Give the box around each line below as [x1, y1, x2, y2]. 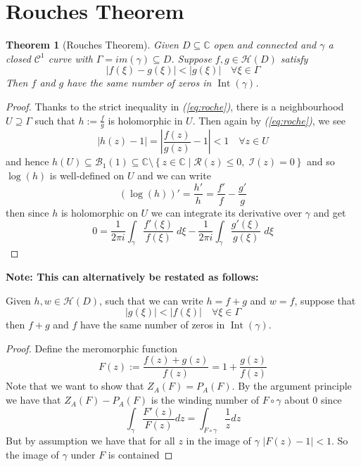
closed [6, 51, 31, 65]
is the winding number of [151, 392, 260, 407]
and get [313, 205, 346, 219]
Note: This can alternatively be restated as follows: [6, 269, 259, 284]
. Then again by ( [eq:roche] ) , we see [192, 113, 346, 127]
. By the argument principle [232, 378, 352, 393]
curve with [48, 51, 93, 65]
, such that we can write [99, 293, 203, 307]
